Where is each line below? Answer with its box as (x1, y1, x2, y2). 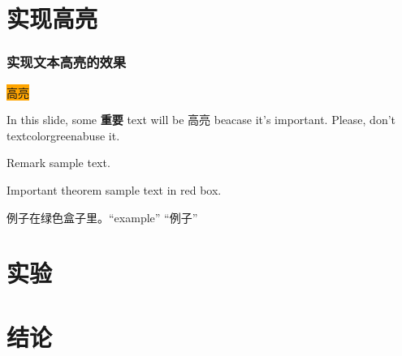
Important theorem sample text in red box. (6, 181, 222, 198)
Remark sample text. (6, 154, 110, 171)
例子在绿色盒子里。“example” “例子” (6, 208, 198, 225)
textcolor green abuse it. (6, 127, 120, 144)
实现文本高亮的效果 (6, 52, 127, 72)
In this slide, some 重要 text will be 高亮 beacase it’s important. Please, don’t (6, 111, 396, 128)
